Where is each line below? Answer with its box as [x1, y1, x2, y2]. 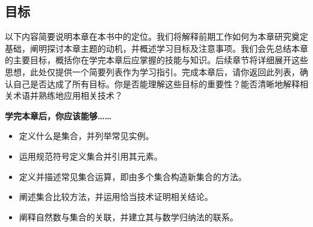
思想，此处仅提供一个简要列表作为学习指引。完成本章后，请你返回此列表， [5, 65, 300, 78]
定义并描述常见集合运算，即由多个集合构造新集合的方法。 [19, 170, 247, 182]
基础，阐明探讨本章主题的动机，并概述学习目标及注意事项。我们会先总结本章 [5, 42, 308, 54]
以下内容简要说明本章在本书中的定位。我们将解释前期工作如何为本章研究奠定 [5, 30, 308, 43]
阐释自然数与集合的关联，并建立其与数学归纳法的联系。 [19, 210, 238, 223]
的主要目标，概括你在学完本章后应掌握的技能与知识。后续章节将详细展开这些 [5, 54, 308, 66]
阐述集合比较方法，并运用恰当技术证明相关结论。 [19, 190, 213, 203]
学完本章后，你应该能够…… [5, 109, 112, 122]
